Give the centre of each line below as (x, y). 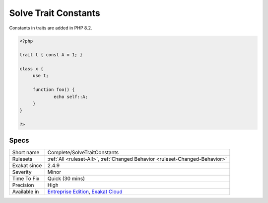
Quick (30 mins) (66, 178)
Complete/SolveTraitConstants (83, 152)
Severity (22, 172)
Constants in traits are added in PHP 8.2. (51, 28)
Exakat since (27, 165)
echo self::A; (71, 97)
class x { (32, 69)
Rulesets (22, 159)
